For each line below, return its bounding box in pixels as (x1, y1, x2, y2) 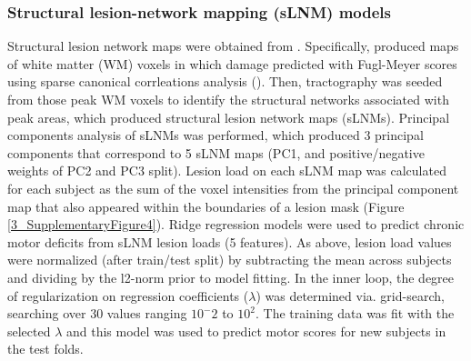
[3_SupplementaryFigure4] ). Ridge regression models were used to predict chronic (7, 215, 465, 234)
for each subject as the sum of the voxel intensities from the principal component (7, 178, 459, 197)
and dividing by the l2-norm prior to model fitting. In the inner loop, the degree (7, 267, 455, 286)
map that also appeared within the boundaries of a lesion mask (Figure (7, 196, 405, 216)
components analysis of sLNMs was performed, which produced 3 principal (7, 125, 424, 145)
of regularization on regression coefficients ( (7, 286, 249, 305)
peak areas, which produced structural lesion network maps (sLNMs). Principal (7, 107, 450, 126)
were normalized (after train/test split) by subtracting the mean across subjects (7, 250, 452, 269)
